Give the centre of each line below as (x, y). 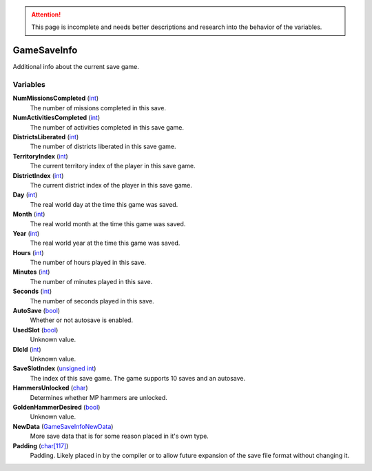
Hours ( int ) (28, 252)
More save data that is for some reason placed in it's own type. (120, 436)
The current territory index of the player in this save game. (113, 166)
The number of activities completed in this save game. (107, 127)
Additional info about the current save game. (76, 67)
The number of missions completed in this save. (98, 108)
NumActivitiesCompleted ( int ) (56, 118)
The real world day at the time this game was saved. (104, 204)
